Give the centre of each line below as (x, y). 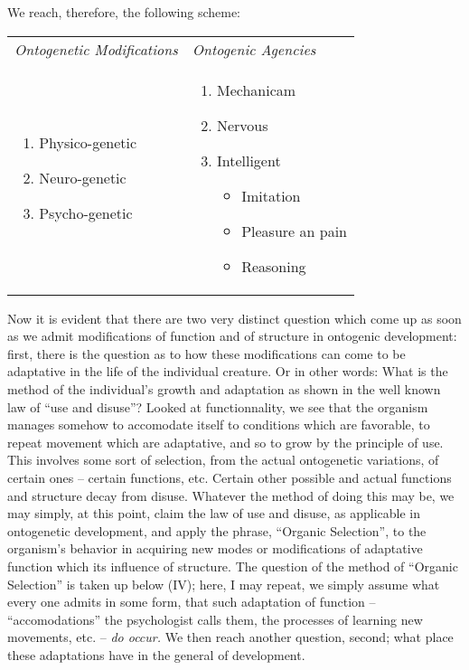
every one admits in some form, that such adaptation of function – (192, 602)
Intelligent (249, 160)
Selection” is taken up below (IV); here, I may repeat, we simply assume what (224, 584)
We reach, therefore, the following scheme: (124, 12)
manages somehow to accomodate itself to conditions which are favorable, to (219, 425)
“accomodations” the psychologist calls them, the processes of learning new (215, 619)
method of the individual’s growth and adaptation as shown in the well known (224, 388)
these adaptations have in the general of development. (156, 654)
